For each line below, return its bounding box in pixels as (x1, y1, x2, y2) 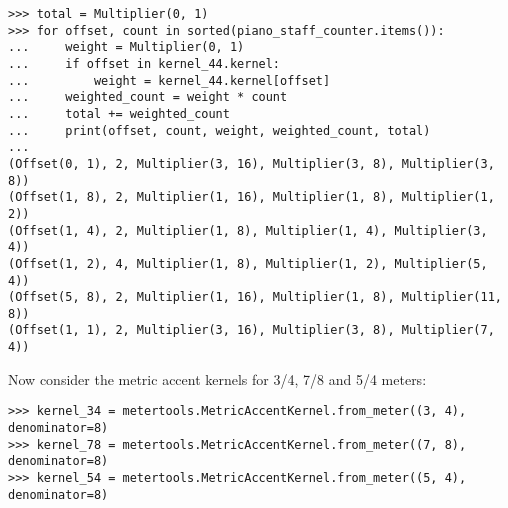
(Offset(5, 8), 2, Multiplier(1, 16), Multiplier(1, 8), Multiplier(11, (8, 290, 502, 305)
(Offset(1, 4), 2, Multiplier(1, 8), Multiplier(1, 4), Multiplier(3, (8, 223, 488, 238)
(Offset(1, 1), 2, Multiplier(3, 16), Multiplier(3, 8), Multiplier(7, (8, 323, 495, 338)
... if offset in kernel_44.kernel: (8, 56, 281, 71)
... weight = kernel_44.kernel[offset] (8, 73, 331, 88)
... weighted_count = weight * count (8, 90, 288, 105)
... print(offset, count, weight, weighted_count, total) (8, 123, 431, 138)
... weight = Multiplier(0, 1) (8, 40, 245, 55)
